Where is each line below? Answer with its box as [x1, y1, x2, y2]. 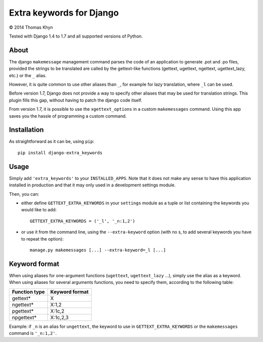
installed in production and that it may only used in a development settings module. [9, 182, 176, 188]
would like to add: [21, 207, 57, 213]
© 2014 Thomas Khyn [9, 24, 53, 30]
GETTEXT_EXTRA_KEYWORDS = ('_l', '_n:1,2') [30, 218, 135, 224]
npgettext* [12, 314, 37, 321]
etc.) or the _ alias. [9, 72, 47, 78]
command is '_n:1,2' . [9, 330, 57, 336]
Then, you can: [9, 191, 39, 197]
